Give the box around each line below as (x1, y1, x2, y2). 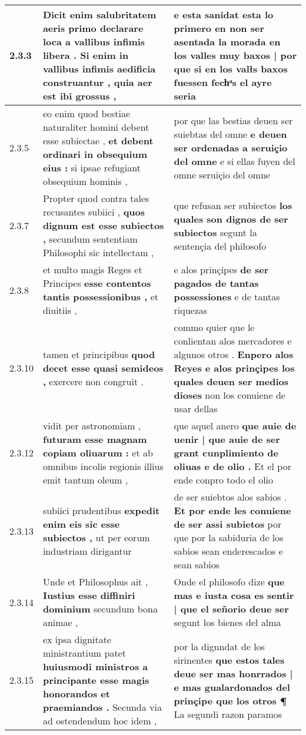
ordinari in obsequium (42, 147, 148, 161)
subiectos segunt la (174, 225, 257, 239)
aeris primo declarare (42, 21, 144, 35)
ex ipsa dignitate (42, 633, 112, 646)
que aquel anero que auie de (174, 419, 297, 432)
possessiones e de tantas (174, 290, 280, 303)
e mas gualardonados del (174, 680, 290, 694)
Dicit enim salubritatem (42, 8, 157, 21)
